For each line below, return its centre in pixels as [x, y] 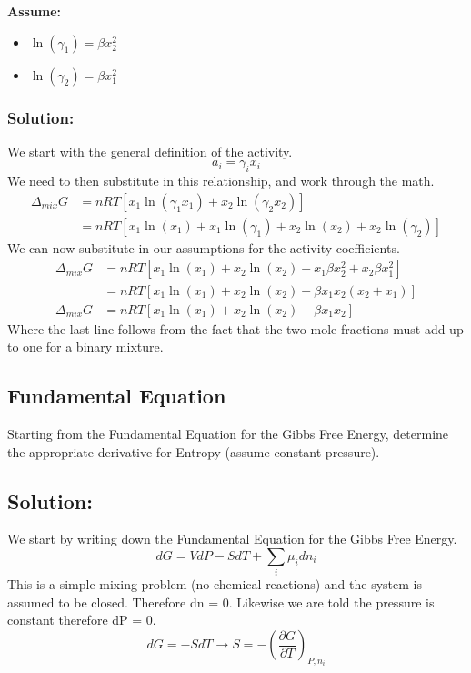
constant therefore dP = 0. [82, 620]
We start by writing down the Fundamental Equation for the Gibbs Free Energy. [232, 539]
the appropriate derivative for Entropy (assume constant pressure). [194, 451]
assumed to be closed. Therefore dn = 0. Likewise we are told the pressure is [221, 602]
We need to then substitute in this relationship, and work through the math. [221, 181]
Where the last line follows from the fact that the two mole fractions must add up [235, 328]
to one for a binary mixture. [85, 347]
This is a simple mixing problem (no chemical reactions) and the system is [215, 584]
